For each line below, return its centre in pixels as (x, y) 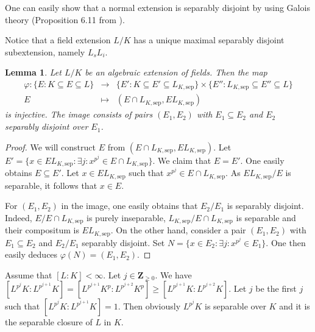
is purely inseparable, (126, 217)
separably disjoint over (47, 126)
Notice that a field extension (58, 40)
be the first (276, 288)
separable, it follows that (51, 185)
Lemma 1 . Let (33, 72)
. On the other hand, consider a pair (178, 230)
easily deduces (31, 254)
